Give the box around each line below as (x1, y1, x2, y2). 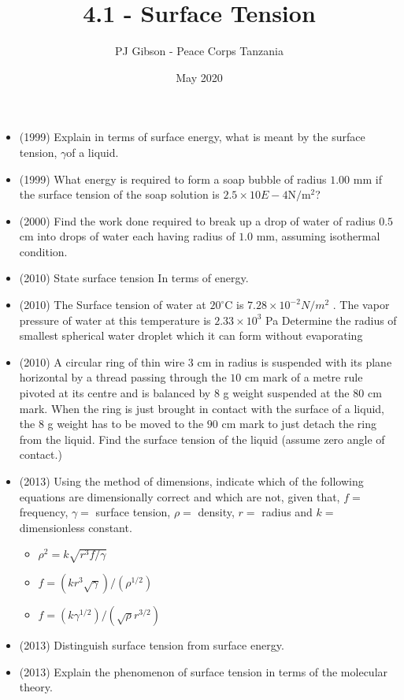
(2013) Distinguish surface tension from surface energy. (19, 637, 284, 653)
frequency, (19, 504, 69, 520)
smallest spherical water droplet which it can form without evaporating (19, 327, 363, 344)
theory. (19, 679, 53, 695)
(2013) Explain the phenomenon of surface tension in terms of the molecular (19, 663, 388, 680)
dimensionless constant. (19, 519, 132, 535)
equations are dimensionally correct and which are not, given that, (19, 488, 340, 505)
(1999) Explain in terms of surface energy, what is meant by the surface (19, 128, 365, 145)
